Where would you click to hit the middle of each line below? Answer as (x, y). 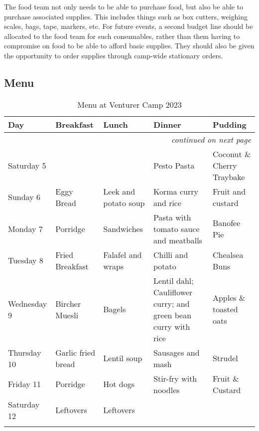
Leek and (119, 191)
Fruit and (229, 191)
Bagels (115, 309)
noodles (167, 390)
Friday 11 (25, 384)
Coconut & (232, 154)
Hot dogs (119, 384)
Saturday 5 (27, 165)
